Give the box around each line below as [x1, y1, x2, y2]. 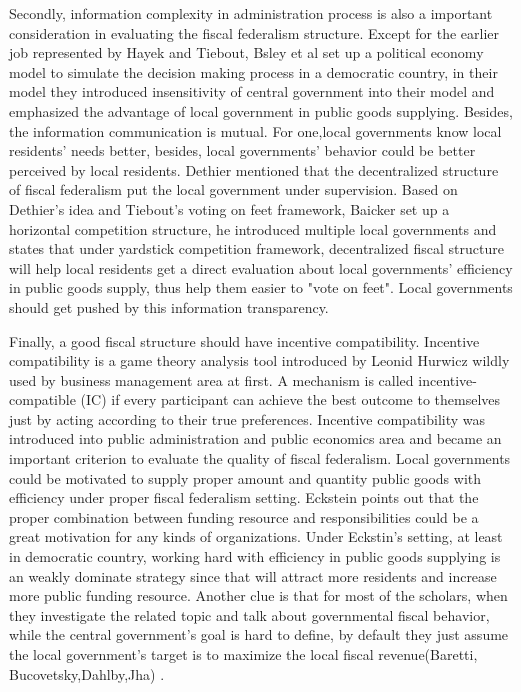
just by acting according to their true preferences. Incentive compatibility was [9, 408, 486, 429]
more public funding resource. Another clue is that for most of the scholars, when [9, 585, 508, 606]
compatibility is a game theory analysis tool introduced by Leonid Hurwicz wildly [9, 350, 510, 371]
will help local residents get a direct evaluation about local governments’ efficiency [9, 257, 513, 278]
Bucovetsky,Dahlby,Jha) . [9, 663, 165, 684]
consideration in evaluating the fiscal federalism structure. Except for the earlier [9, 22, 500, 43]
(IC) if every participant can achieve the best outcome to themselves [80, 389, 501, 410]
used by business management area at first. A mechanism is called [9, 369, 414, 390]
